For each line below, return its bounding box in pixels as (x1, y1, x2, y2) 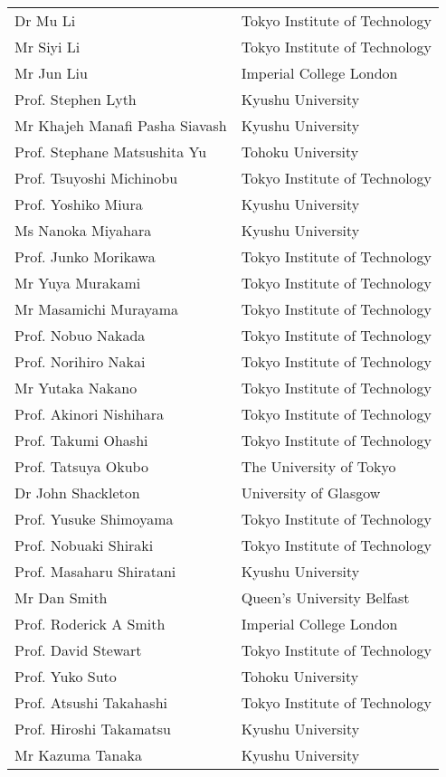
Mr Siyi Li (14, 36, 81, 57)
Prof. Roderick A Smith (14, 613, 166, 634)
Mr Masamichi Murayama (14, 298, 179, 319)
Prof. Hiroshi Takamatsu (14, 718, 171, 739)
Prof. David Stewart (14, 640, 142, 660)
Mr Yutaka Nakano (14, 377, 138, 398)
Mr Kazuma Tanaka (14, 744, 142, 765)
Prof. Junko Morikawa (14, 246, 156, 267)
